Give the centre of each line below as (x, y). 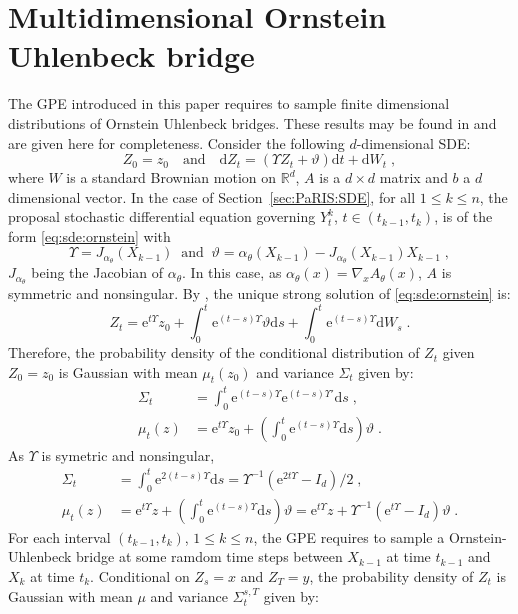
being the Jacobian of (97, 272)
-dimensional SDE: (413, 142)
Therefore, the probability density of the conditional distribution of (214, 352)
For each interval (59, 536)
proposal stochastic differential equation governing (162, 216)
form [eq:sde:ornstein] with (89, 235)
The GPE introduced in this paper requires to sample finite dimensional (229, 103)
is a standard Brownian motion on (171, 177)
